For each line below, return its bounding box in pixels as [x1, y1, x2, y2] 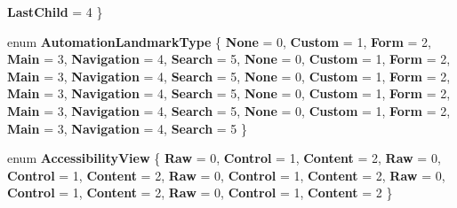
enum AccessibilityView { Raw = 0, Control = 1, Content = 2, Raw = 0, [7, 149, 441, 167]
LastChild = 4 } [7, 3, 103, 20]
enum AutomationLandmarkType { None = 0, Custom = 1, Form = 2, [7, 32, 431, 50]
